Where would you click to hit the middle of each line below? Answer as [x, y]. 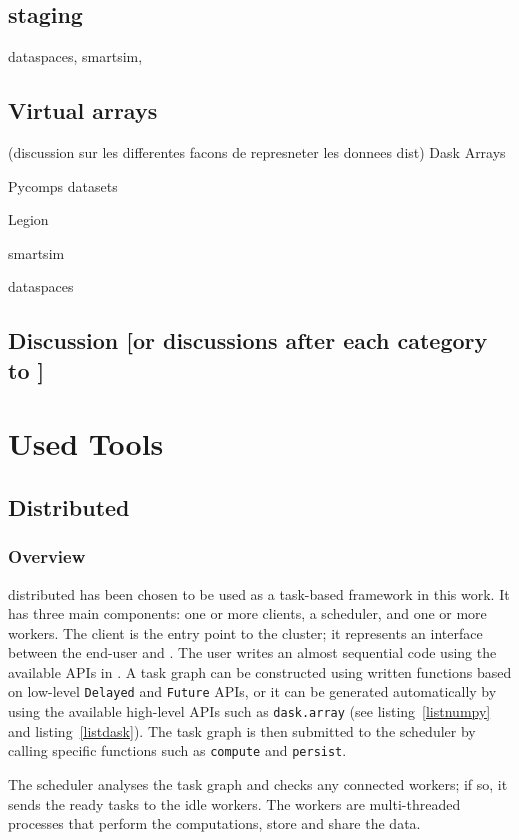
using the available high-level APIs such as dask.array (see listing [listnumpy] [249, 711]
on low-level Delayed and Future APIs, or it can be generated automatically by [252, 691]
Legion [28, 219]
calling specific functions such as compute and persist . [177, 750]
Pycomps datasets [63, 185]
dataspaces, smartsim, [75, 56]
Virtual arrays [83, 110]
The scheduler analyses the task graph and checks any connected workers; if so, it [258, 784]
